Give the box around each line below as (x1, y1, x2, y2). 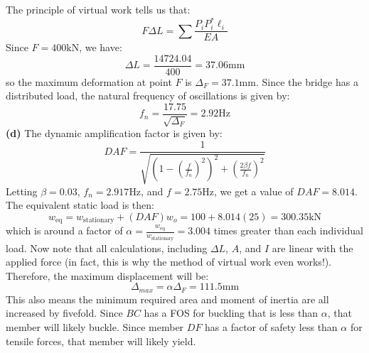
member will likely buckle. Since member (6, 320, 184, 335)
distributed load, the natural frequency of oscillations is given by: (6, 88, 290, 103)
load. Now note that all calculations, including (6, 240, 208, 255)
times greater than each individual (213, 223, 363, 238)
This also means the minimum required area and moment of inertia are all (6, 291, 329, 306)
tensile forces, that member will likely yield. (6, 333, 196, 348)
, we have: (79, 40, 122, 55)
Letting (6, 183, 38, 198)
